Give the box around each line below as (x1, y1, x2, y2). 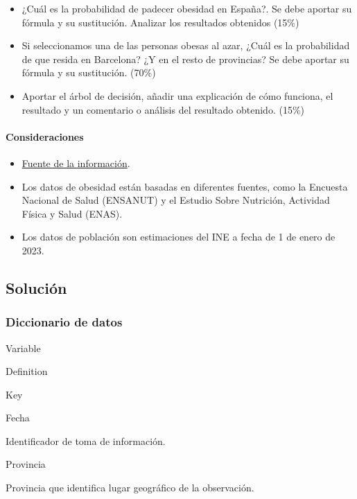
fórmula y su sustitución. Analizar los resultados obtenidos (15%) (21, 15, 299, 29)
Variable (6, 340, 41, 355)
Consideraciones (6, 129, 84, 143)
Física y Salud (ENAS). (21, 206, 123, 220)
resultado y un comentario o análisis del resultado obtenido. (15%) (21, 102, 305, 116)
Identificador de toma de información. (6, 433, 166, 448)
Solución (6, 277, 67, 298)
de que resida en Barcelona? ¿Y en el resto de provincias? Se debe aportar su (21, 51, 349, 66)
